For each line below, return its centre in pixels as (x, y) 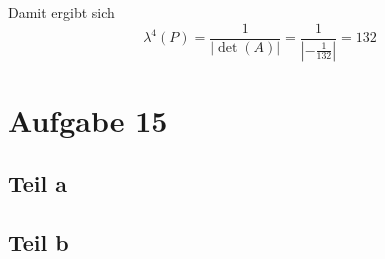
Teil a (38, 183)
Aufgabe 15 (88, 119)
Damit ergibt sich (61, 12)
